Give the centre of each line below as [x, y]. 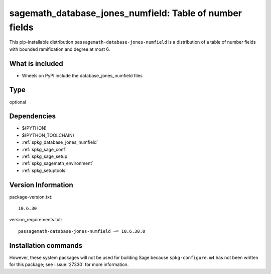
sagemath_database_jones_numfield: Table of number [125, 13]
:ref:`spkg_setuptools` [44, 170]
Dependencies [33, 116]
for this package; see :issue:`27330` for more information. [69, 264]
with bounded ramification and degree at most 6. [60, 49]
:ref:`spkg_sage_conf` [44, 149]
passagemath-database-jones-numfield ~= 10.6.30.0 [82, 231]
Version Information [41, 185]
